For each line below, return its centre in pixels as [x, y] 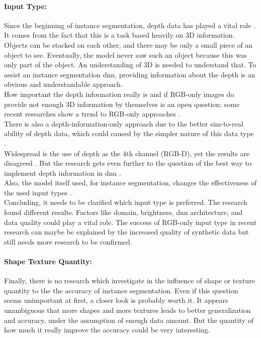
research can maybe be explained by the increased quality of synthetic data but [126, 232]
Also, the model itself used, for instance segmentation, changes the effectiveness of [130, 183]
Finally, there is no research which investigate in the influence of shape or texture [129, 280]
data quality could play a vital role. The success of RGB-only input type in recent [130, 222]
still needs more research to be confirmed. [68, 241]
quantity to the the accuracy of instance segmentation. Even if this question [121, 290]
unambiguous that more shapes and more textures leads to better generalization [127, 310]
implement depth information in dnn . [63, 173]
